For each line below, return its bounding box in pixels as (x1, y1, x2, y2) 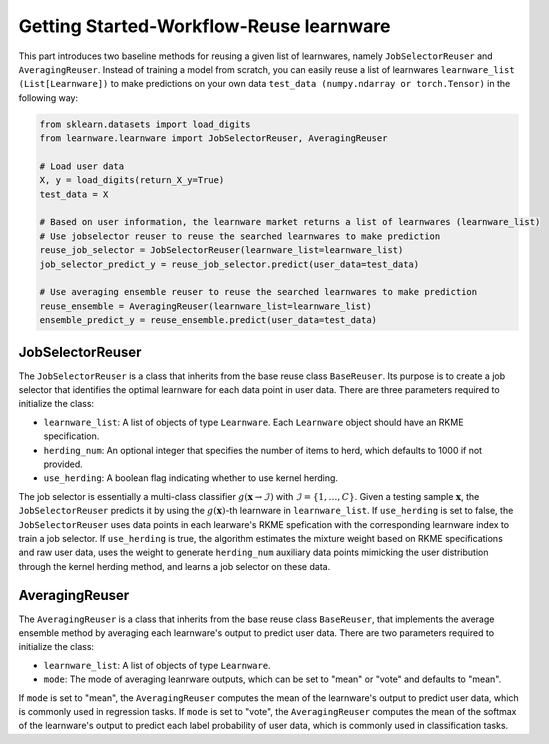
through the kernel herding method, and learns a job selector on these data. (18, 560, 331, 572)
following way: (18, 91, 79, 104)
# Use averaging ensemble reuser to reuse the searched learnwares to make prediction (39, 286, 478, 298)
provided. (43, 458, 84, 470)
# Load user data (39, 160, 125, 172)
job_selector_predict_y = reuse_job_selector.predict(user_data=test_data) (39, 258, 420, 270)
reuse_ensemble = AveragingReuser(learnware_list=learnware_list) (39, 300, 372, 312)
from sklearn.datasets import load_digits (39, 118, 251, 130)
